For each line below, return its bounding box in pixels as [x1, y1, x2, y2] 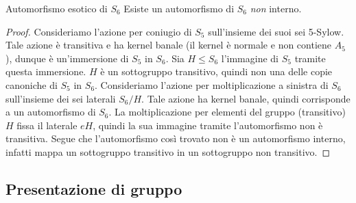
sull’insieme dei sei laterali [5, 91, 116, 105]
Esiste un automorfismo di [123, 1, 235, 15]
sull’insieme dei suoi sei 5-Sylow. [208, 24, 344, 38]
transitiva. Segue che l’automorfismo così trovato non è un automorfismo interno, [5, 131, 346, 146]
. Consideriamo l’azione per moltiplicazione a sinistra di [95, 77, 329, 92]
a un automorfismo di [5, 105, 96, 119]
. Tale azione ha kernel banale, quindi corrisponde [141, 91, 351, 105]
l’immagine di [221, 51, 279, 65]
